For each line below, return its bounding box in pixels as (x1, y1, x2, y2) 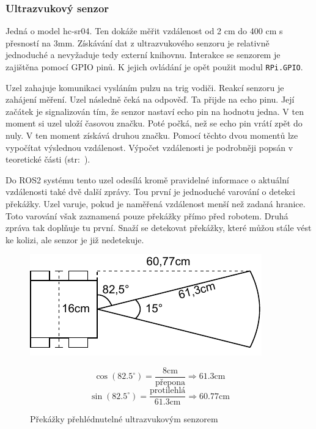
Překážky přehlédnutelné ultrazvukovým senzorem (30, 413, 218, 425)
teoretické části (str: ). (6, 153, 90, 166)
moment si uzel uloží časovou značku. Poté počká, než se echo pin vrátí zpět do (6, 117, 303, 130)
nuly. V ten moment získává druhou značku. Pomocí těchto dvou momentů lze (6, 129, 298, 142)
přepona (155, 378, 185, 387)
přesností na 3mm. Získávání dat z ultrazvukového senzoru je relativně (6, 36, 270, 49)
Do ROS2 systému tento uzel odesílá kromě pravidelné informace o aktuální (6, 173, 289, 186)
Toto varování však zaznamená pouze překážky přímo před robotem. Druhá (6, 209, 288, 222)
